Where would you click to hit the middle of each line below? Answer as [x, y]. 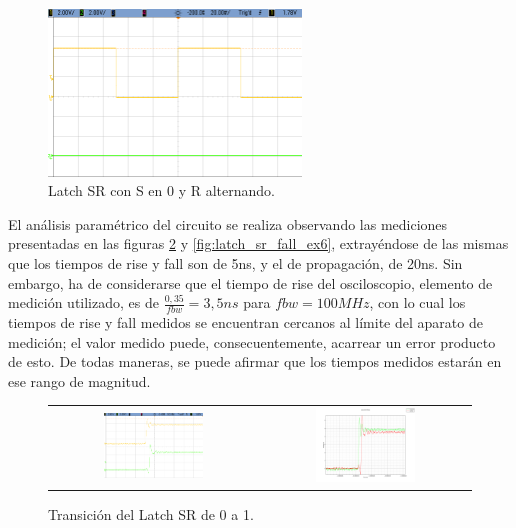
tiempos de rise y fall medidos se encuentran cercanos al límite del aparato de [245, 321]
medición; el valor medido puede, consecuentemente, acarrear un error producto [252, 341]
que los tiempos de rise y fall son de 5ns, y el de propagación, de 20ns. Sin [235, 262]
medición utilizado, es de [83, 302]
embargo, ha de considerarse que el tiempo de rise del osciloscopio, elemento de [250, 282]
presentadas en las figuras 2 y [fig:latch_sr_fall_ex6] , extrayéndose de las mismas [258, 243]
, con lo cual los [417, 302]
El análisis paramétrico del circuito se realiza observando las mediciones [228, 223]
